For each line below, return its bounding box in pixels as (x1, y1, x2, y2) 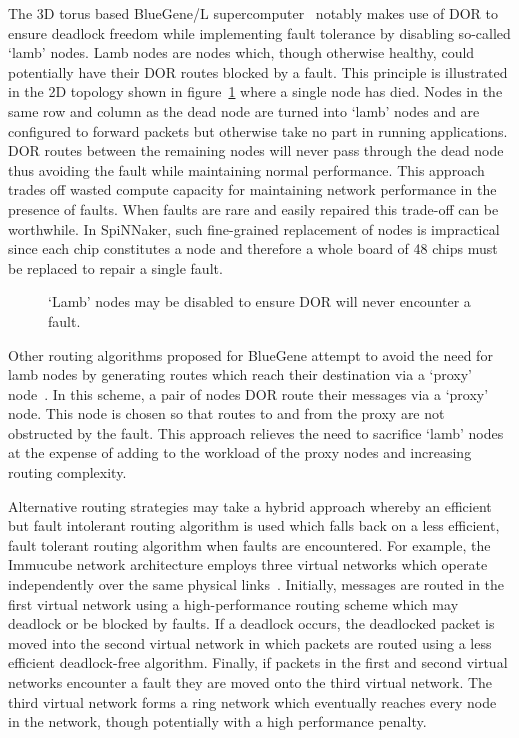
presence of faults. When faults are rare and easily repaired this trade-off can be (8, 198, 499, 219)
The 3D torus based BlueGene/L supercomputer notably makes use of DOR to (8, 3, 498, 23)
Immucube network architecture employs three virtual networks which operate (8, 554, 488, 575)
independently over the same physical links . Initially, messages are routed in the (8, 574, 505, 595)
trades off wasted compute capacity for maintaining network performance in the (8, 179, 497, 200)
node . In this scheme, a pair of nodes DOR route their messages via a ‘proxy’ (8, 383, 489, 404)
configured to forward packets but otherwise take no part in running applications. (8, 120, 508, 141)
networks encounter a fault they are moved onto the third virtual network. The (8, 672, 493, 692)
